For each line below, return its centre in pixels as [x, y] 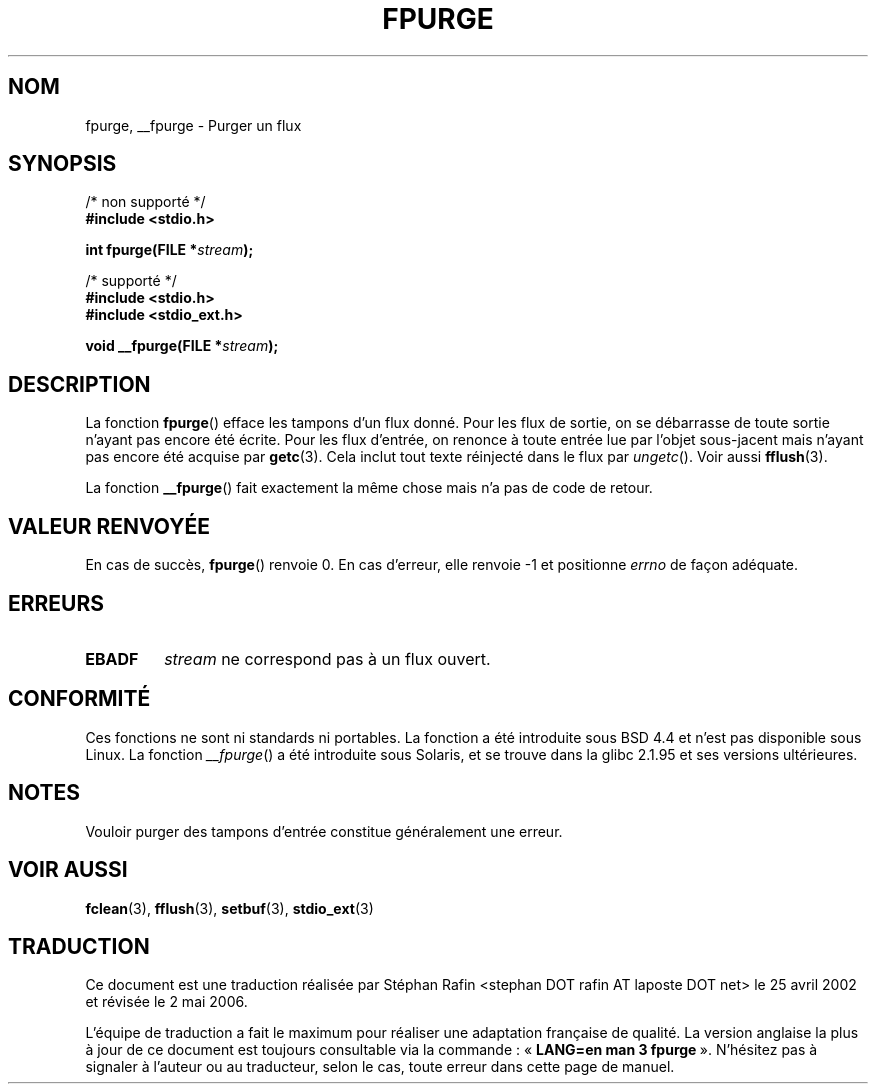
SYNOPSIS [62, 164]
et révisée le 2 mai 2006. [166, 1002]
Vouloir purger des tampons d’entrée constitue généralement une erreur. [324, 831]
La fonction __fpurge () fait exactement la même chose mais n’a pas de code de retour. [369, 488]
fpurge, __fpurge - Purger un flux [193, 125]
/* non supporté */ [145, 202]
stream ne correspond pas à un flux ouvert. [327, 658]
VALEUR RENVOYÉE [109, 526]
